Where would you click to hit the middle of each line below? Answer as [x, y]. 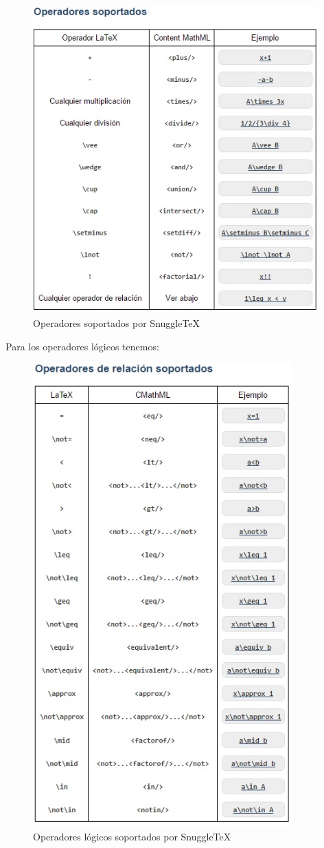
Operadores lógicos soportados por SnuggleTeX [132, 837]
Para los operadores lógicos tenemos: [82, 346]
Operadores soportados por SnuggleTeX [117, 323]
